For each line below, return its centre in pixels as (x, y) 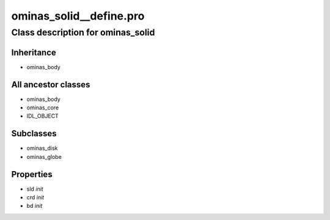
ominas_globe (44, 156)
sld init (35, 189)
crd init (35, 197)
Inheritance (34, 52)
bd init (35, 206)
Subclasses (34, 134)
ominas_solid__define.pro (78, 16)
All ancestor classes (51, 85)
